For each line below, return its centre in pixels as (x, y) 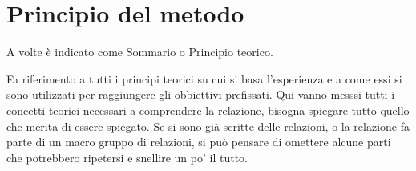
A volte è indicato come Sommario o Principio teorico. (140, 52)
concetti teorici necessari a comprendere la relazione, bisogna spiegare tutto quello (208, 110)
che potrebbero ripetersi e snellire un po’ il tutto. (127, 157)
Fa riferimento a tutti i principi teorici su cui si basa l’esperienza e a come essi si (204, 78)
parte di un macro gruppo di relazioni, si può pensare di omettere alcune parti (199, 142)
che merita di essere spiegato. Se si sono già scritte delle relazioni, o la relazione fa (208, 126)
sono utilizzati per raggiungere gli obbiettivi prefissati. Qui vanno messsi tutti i (201, 94)
